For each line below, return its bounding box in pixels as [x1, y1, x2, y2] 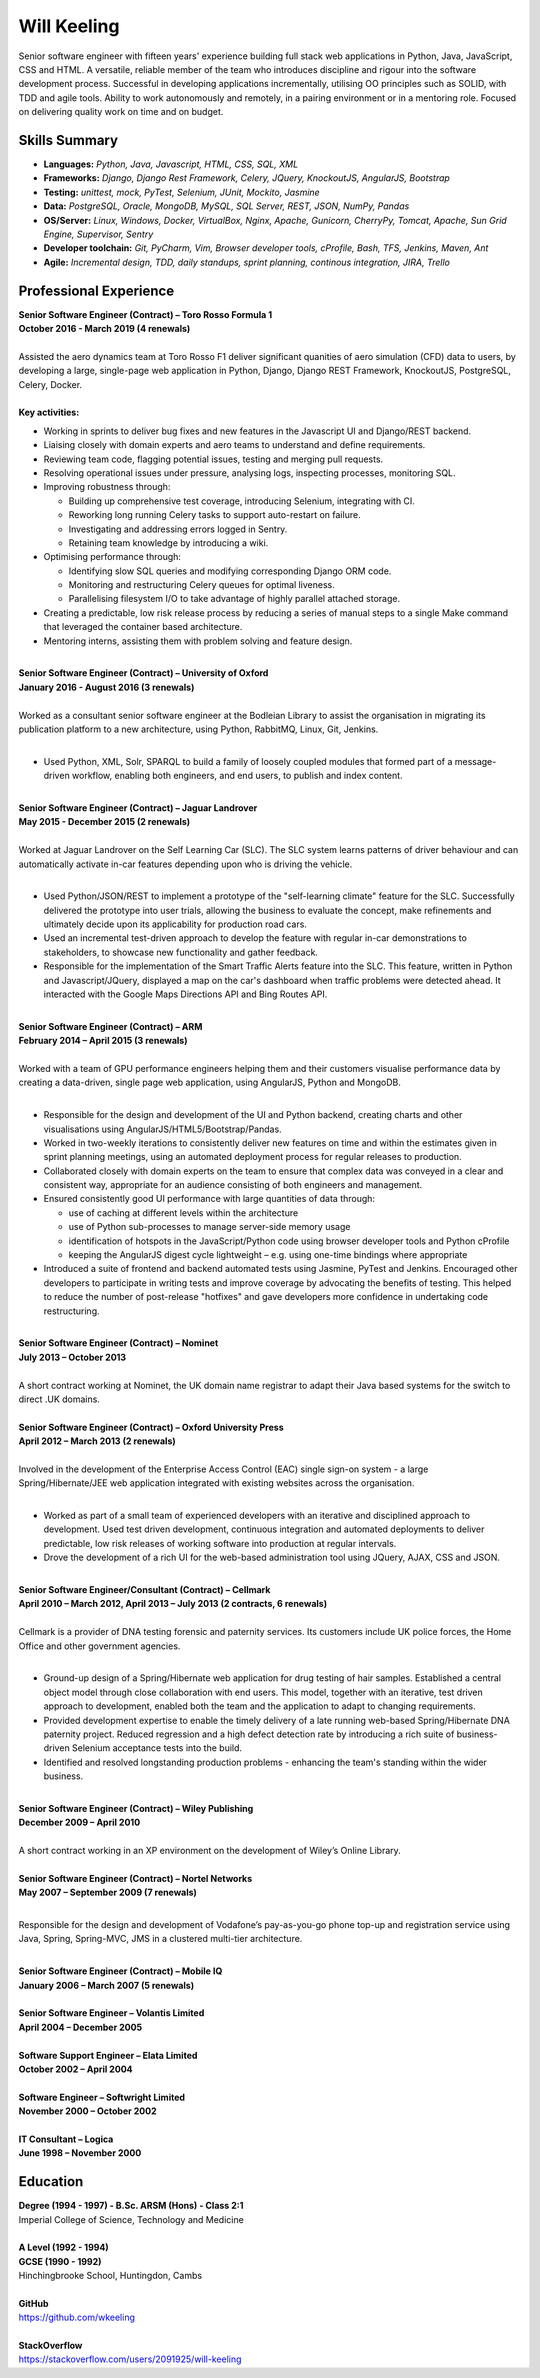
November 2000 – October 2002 [18, 2105, 157, 2117]
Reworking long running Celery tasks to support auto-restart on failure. [68, 509, 361, 521]
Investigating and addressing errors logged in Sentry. [68, 523, 288, 535]
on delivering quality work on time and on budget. [18, 106, 224, 118]
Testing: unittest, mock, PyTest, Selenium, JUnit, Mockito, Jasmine [43, 186, 320, 198]
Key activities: [18, 406, 80, 419]
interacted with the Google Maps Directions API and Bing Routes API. [43, 988, 328, 1000]
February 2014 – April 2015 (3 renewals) [18, 1035, 188, 1047]
